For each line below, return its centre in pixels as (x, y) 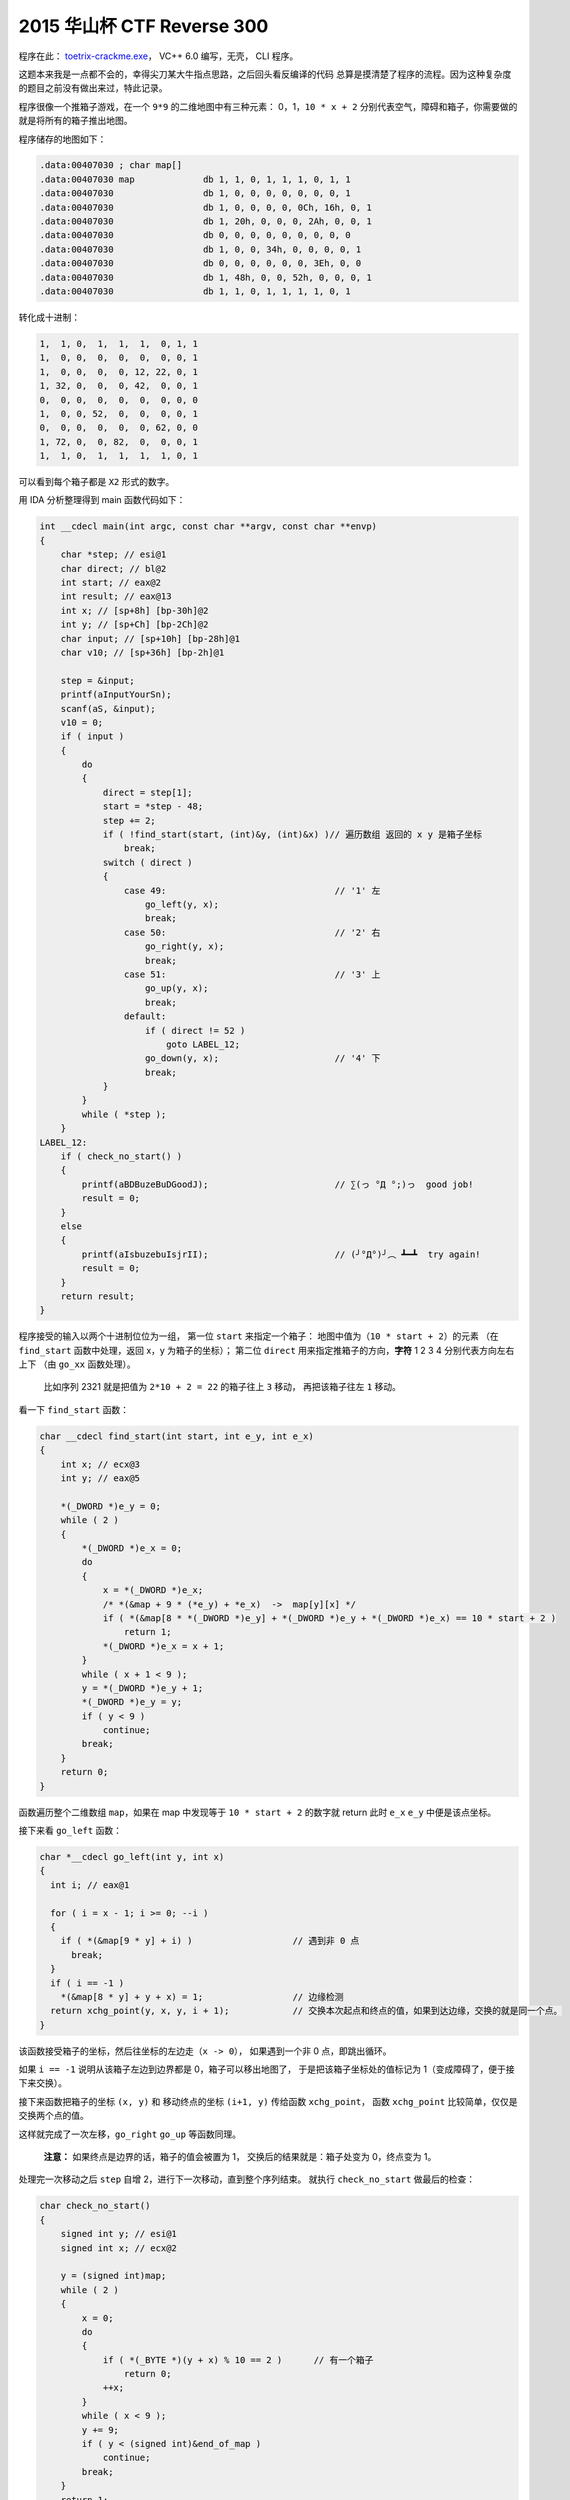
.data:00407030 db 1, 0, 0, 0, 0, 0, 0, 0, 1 (195, 193)
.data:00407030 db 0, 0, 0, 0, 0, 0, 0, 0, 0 (195, 235)
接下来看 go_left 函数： (70, 1830)
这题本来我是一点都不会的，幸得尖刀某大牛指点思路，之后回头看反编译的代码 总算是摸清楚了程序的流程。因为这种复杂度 (265, 74)
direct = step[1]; (148, 792)
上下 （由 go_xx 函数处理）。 (77, 1364)
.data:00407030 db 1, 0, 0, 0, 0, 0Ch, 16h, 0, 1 (205, 207)
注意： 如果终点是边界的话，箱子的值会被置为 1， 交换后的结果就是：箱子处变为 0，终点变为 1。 (240, 2156)
